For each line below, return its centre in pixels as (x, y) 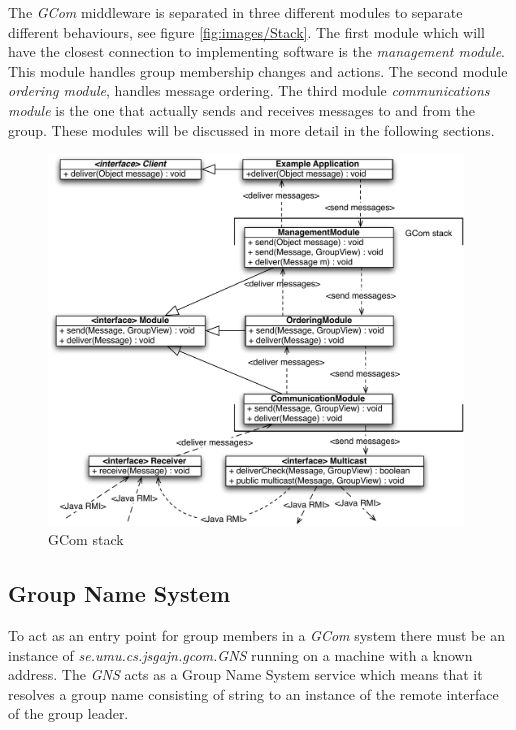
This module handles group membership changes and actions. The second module (258, 70)
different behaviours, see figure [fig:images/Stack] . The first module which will (246, 31)
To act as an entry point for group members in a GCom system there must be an (256, 635)
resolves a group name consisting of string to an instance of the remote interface (253, 693)
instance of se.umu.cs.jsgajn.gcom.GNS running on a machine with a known (240, 654)
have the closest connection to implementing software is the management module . (256, 51)
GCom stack (86, 539)
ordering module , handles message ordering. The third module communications (249, 90)
